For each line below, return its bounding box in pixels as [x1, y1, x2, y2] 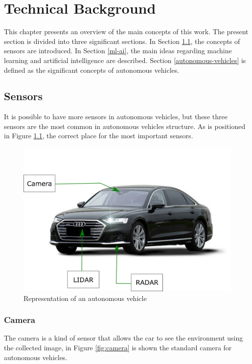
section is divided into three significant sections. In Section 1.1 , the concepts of [4, 36, 240, 46]
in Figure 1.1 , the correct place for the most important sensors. [4, 130, 193, 141]
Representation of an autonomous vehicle [23, 293, 147, 303]
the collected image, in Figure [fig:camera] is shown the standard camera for [4, 343, 232, 353]
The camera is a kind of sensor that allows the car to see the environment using [4, 333, 243, 343]
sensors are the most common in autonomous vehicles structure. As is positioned [4, 121, 246, 131]
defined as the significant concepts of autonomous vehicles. [4, 64, 180, 75]
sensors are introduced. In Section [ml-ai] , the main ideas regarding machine [4, 45, 232, 56]
